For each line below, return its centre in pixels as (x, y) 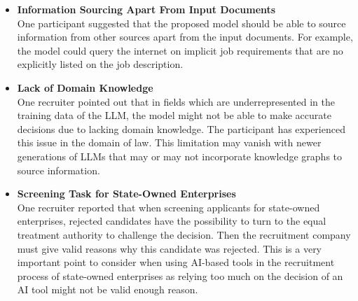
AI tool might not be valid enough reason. (108, 289)
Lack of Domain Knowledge (85, 87)
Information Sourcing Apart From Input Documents (146, 9)
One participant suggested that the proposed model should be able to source (181, 23)
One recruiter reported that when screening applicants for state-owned (168, 207)
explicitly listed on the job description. (100, 64)
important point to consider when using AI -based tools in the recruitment (176, 262)
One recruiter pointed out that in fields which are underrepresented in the (176, 101)
